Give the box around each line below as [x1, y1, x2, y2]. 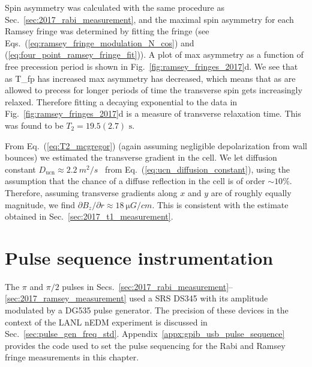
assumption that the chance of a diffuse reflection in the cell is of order [5, 174, 265, 187]
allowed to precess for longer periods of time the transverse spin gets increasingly [5, 84, 302, 96]
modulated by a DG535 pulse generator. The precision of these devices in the [5, 304, 289, 316]
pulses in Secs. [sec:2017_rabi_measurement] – [62, 280, 233, 292]
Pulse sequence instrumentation [5, 245, 274, 270]
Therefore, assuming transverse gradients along [5, 186, 178, 199]
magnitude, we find [5, 198, 76, 211]
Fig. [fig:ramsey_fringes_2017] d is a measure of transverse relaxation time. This [5, 107, 301, 120]
